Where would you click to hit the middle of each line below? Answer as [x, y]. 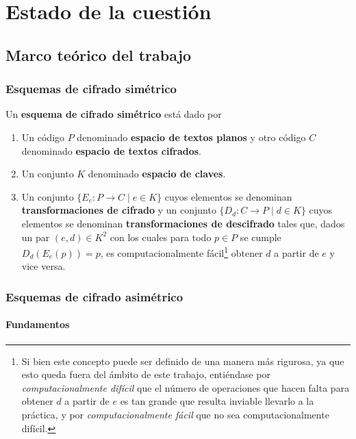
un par [36, 237]
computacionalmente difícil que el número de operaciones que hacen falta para [186, 387]
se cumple [260, 237]
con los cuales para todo [161, 237]
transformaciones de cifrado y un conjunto [119, 210]
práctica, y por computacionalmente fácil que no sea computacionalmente [175, 414]
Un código [43, 137]
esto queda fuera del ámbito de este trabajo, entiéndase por [146, 374]
